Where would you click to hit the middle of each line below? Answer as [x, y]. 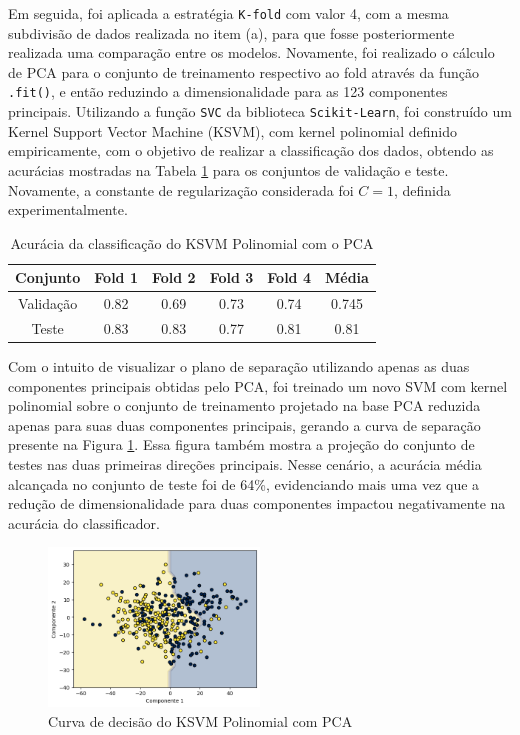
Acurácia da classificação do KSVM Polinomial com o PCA [192, 242]
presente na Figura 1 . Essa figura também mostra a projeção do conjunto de [241, 444]
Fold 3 [231, 277]
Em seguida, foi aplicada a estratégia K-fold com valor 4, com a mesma [228, 13]
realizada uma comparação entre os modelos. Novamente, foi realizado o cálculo [251, 52]
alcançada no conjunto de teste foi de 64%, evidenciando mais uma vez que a [244, 483]
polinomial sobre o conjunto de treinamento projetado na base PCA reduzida [244, 405]
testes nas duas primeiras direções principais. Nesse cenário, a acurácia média [245, 464]
